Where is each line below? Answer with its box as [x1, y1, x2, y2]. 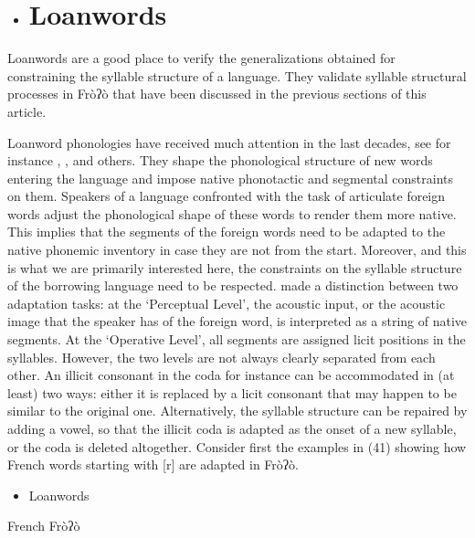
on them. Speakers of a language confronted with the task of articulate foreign [7, 186, 446, 206]
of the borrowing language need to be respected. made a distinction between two [7, 276, 459, 295]
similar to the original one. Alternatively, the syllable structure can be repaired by [7, 401, 468, 420]
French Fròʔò [7, 516, 80, 535]
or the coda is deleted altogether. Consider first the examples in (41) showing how [7, 437, 467, 456]
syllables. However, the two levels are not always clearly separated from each [7, 347, 436, 366]
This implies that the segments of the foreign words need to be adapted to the [7, 222, 446, 241]
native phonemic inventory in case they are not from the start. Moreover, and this [7, 240, 467, 259]
